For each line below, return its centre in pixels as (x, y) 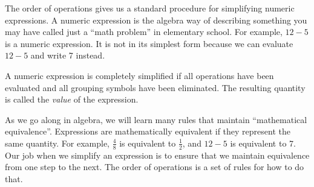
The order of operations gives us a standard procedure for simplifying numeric (150, 8)
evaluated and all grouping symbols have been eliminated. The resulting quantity (155, 87)
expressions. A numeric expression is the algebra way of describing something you (156, 20)
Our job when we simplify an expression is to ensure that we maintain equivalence (157, 155)
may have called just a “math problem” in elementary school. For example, (144, 32)
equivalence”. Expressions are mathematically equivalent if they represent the (148, 131)
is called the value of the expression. (72, 99)
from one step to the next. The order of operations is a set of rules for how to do (155, 167)
